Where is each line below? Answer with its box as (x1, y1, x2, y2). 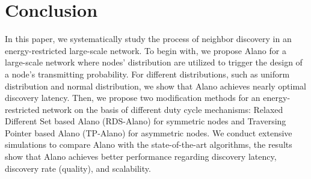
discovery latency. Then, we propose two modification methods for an (5, 91, 260, 104)
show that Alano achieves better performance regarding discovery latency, (5, 150, 277, 163)
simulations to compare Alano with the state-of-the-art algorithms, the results (5, 138, 292, 151)
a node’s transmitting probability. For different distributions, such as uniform (5, 67, 290, 80)
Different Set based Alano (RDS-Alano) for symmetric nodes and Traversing (5, 115, 286, 127)
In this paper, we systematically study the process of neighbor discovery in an (5, 32, 292, 45)
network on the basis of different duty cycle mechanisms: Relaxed (42, 103, 283, 115)
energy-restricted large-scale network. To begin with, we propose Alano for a (5, 44, 286, 56)
